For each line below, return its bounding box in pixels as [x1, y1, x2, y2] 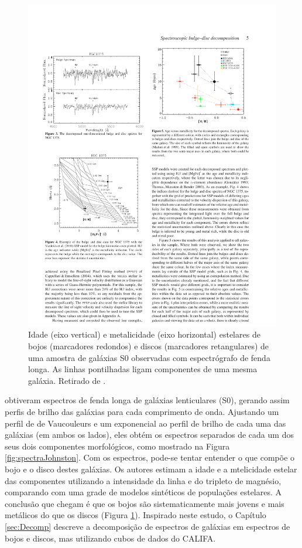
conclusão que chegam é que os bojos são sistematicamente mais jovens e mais [5, 497, 284, 509]
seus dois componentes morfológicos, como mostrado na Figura [5, 440, 230, 452]
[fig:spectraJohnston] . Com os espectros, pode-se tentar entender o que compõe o [5, 451, 295, 464]
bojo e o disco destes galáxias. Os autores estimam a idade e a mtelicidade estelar [5, 463, 297, 475]
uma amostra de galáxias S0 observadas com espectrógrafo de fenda [28, 351, 270, 363]
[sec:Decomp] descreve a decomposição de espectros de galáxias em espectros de [5, 520, 290, 532]
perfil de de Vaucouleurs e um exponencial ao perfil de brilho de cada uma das [5, 417, 286, 429]
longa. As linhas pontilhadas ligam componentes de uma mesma [28, 363, 258, 375]
